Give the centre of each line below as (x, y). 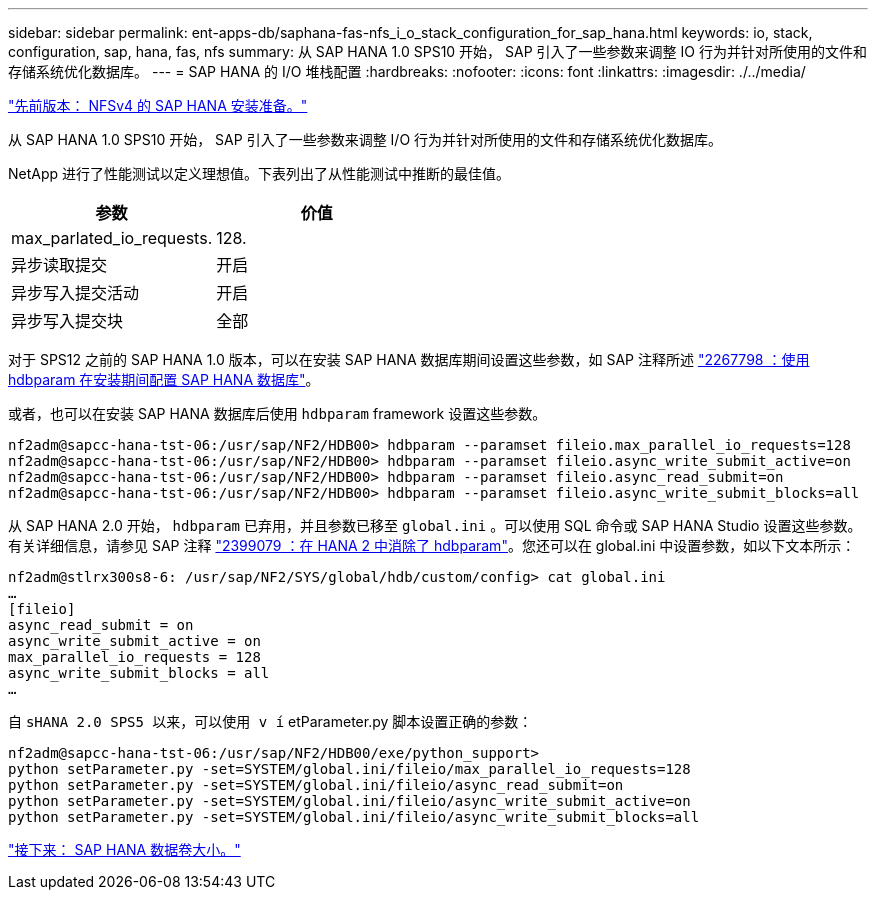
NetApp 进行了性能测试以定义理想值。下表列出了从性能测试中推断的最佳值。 (259, 173)
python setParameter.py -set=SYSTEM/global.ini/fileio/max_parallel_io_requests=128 (349, 769)
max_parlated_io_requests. (112, 238)
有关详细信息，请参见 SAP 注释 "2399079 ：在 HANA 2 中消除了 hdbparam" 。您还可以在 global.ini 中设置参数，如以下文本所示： (432, 545)
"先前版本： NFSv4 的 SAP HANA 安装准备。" (158, 105)
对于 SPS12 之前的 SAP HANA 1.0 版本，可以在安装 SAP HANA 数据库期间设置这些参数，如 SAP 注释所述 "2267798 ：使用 (409, 359)
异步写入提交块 (67, 321)
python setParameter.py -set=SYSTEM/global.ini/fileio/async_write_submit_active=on (349, 801)
